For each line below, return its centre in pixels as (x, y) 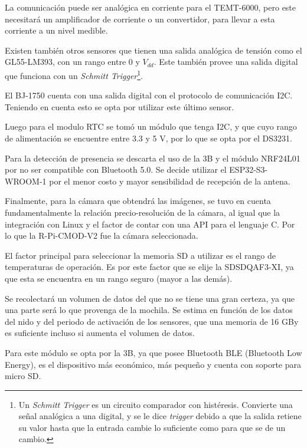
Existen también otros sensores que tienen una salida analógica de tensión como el (153, 50)
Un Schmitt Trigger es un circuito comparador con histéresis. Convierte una (156, 404)
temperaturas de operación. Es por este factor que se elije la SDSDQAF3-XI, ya (149, 267)
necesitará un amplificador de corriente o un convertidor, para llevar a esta (140, 19)
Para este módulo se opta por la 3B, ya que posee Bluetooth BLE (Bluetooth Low (153, 352)
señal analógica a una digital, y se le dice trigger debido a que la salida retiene (160, 416)
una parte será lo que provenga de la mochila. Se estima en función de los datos (149, 310)
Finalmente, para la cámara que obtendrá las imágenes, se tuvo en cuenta (138, 201)
